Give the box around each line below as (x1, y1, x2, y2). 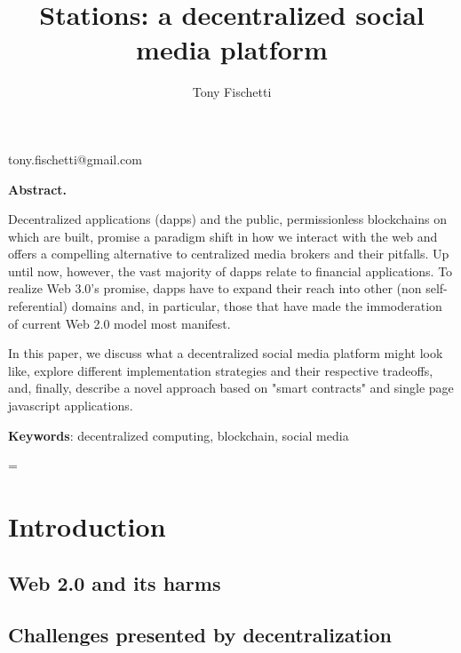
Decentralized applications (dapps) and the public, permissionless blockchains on (8, 210, 447, 228)
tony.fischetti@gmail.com (8, 149, 142, 168)
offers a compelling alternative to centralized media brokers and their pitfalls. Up (8, 244, 449, 263)
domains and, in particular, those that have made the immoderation (71, 297, 442, 315)
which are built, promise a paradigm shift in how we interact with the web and (8, 227, 438, 245)
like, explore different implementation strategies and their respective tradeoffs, (8, 361, 433, 379)
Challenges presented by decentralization (8, 621, 393, 649)
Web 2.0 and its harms (8, 569, 221, 596)
